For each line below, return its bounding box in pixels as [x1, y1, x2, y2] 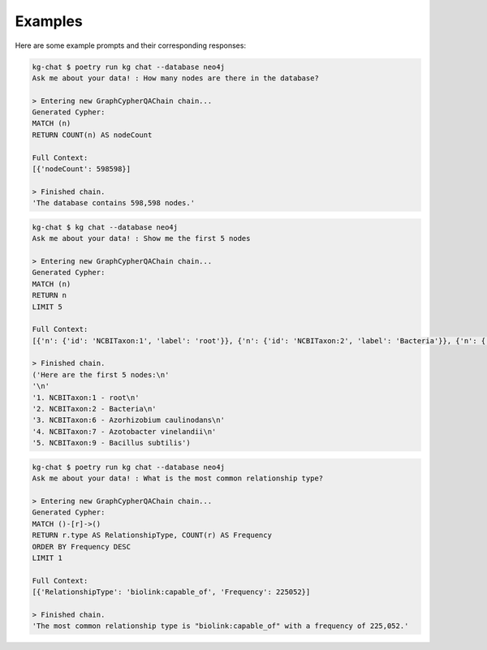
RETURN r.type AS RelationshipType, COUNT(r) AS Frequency [32, 531, 272, 540]
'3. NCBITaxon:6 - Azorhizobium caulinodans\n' [32, 415, 225, 425]
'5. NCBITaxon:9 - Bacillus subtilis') [32, 438, 191, 448]
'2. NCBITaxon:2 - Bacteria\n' [32, 404, 157, 414]
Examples [15, 12, 83, 30]
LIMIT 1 [32, 553, 62, 562]
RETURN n [32, 291, 67, 300]
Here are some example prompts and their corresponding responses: [15, 41, 247, 50]
